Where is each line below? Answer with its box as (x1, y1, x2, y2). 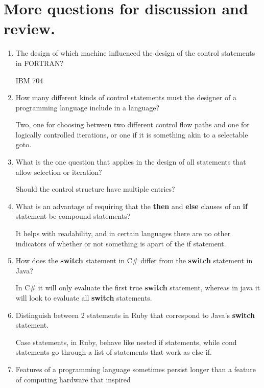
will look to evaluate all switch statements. (15, 292, 152, 303)
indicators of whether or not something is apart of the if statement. (15, 238, 226, 248)
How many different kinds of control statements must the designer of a (15, 92, 236, 103)
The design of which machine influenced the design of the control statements (15, 48, 255, 58)
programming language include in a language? (15, 102, 160, 112)
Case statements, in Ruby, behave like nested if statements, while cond (15, 336, 237, 347)
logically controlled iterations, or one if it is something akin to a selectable (15, 129, 248, 140)
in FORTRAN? (15, 57, 63, 68)
